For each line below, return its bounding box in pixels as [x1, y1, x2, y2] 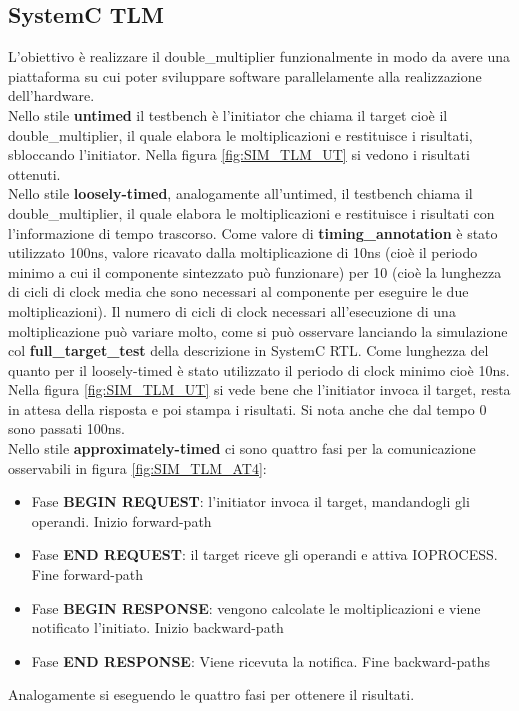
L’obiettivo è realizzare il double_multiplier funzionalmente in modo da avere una [8, 46, 511, 67]
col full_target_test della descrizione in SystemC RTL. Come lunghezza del [8, 340, 489, 361]
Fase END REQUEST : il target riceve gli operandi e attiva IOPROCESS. [31, 544, 498, 565]
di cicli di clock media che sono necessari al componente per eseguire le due [8, 281, 469, 302]
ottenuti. [8, 163, 61, 184]
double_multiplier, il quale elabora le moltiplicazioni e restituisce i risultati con [8, 202, 495, 223]
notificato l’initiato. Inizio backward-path [31, 617, 284, 638]
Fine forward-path [31, 564, 143, 585]
